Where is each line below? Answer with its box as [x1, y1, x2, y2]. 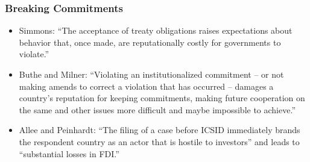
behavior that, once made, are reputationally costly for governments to [19, 36, 281, 48]
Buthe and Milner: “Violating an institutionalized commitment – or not [19, 68, 284, 80]
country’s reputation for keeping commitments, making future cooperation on [19, 92, 305, 104]
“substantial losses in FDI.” [19, 147, 119, 160]
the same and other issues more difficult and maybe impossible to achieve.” [19, 103, 296, 116]
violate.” [19, 48, 49, 60]
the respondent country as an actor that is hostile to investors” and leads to [19, 135, 300, 148]
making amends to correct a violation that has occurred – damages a [19, 79, 274, 92]
